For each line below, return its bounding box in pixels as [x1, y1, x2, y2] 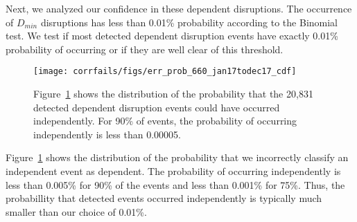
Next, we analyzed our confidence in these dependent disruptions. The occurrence [6, 1, 352, 15]
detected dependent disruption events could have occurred [33, 100, 280, 114]
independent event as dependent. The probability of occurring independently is [6, 164, 341, 178]
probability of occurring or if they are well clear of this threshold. [6, 41, 284, 56]
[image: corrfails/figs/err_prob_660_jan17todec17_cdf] [33, 66, 297, 77]
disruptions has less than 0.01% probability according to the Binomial [40, 15, 338, 29]
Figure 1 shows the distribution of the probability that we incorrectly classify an [6, 150, 349, 165]
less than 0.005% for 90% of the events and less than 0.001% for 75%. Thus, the [6, 177, 345, 192]
